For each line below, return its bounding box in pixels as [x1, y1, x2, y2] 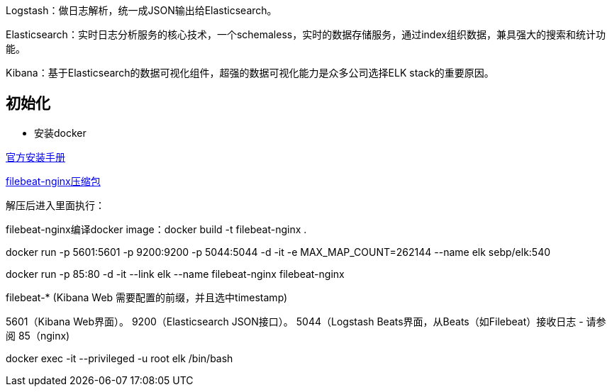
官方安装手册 [6, 150, 65, 163]
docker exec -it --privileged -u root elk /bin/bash [6, 352, 233, 364]
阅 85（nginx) [6, 329, 70, 342]
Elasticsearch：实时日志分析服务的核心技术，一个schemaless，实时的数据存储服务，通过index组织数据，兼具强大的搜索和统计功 [6, 28, 606, 40]
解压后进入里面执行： [6, 198, 105, 211]
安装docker [34, 126, 87, 139]
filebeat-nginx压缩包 [6, 174, 101, 187]
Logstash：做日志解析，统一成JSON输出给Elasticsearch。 [6, 4, 277, 16]
